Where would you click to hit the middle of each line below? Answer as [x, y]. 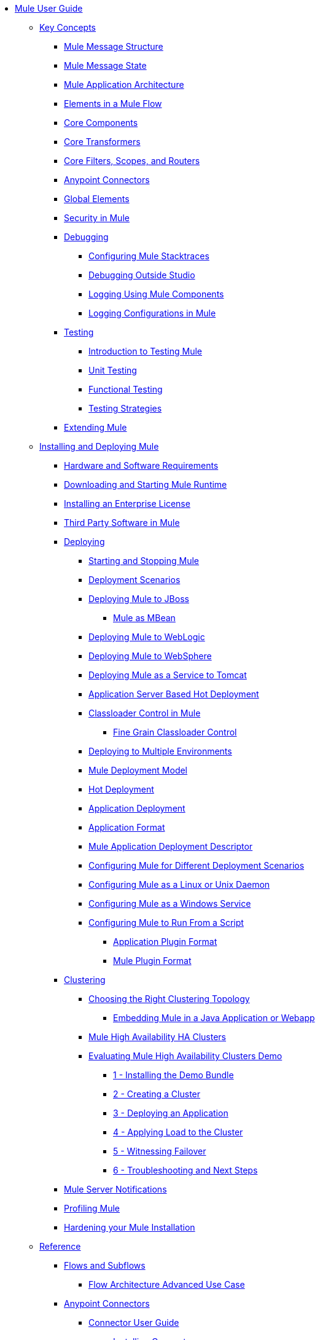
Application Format [127, 827]
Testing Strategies [125, 408]
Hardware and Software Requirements [141, 465]
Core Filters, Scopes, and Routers [132, 161]
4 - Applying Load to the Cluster [178, 1132]
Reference [60, 1246]
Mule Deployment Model [138, 770]
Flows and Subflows [105, 1265]
